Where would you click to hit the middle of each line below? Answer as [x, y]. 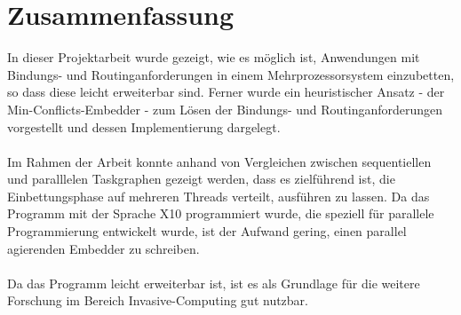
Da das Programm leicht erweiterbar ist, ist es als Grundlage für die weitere [214, 283]
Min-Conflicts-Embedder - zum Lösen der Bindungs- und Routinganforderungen [225, 109]
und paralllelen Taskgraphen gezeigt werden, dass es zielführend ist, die [201, 179]
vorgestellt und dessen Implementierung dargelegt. [144, 126]
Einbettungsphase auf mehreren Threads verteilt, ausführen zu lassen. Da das [219, 196]
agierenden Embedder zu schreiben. [103, 248]
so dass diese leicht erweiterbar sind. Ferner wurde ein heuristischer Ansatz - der [226, 92]
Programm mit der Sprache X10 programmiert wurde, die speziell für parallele [221, 213]
